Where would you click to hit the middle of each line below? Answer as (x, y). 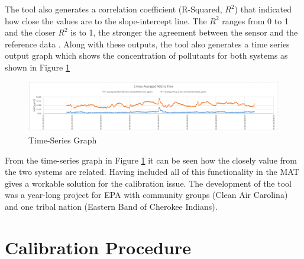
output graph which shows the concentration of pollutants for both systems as (146, 55)
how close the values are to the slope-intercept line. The (106, 20)
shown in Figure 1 (37, 67)
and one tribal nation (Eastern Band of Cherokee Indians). (111, 206)
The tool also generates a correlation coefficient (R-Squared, (114, 9)
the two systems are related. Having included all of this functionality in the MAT (152, 172)
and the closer (30, 32)
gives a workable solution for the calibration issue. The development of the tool (148, 183)
